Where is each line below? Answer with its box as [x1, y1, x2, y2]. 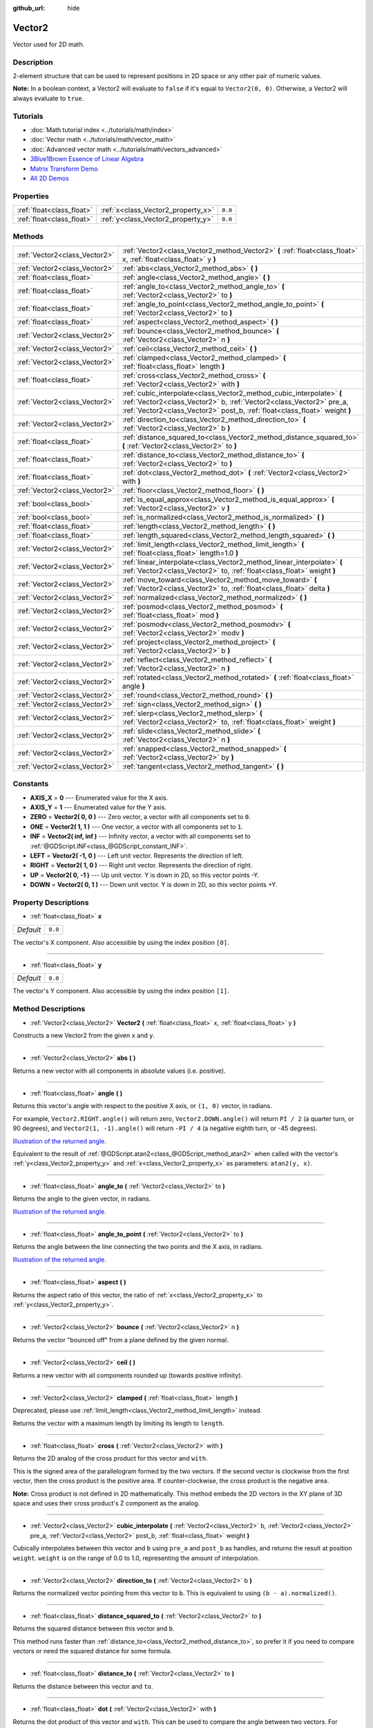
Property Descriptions [12, 897, 89, 907]
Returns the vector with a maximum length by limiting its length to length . [12, 1419, 224, 1427]
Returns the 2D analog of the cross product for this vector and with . [12, 1454, 208, 1463]
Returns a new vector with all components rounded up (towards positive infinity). [12, 1371, 243, 1379]
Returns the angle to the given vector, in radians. [12, 1194, 151, 1203]
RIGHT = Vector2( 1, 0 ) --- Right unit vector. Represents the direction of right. [30, 861, 253, 870]
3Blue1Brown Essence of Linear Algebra [30, 155, 144, 163]
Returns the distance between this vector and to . [12, 1682, 153, 1690]
